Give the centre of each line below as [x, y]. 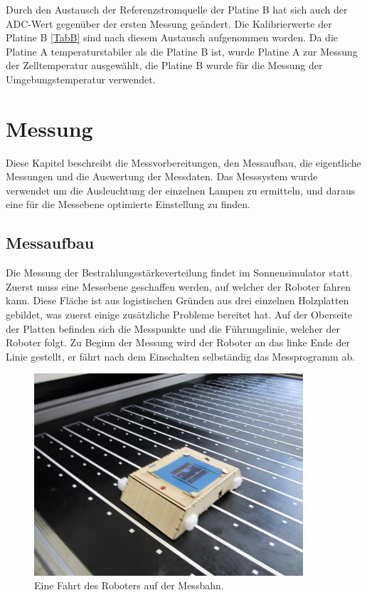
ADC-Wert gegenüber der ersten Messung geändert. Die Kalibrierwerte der [169, 23]
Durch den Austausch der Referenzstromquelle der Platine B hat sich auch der [177, 9]
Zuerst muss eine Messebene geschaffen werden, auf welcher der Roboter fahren [178, 286]
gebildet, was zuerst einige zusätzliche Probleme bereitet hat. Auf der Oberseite [179, 315]
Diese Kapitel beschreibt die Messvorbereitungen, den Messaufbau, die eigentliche [183, 162]
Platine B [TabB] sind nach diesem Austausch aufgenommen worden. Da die [172, 37]
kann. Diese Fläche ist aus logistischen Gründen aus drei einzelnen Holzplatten [177, 300]
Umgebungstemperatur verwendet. [81, 79]
